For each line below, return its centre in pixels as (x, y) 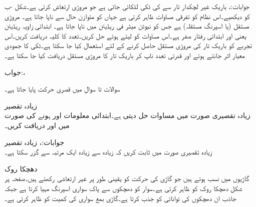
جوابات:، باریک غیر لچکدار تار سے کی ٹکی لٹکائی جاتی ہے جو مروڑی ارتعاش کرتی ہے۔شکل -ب (127, 6)
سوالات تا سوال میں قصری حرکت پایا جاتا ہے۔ (62, 89)
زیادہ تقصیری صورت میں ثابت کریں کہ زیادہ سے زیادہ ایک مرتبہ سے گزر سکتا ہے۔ (108, 152)
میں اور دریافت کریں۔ (37, 125)
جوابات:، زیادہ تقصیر (35, 142)
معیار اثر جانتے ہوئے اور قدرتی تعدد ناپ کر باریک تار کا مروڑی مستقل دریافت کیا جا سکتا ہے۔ (125, 55)
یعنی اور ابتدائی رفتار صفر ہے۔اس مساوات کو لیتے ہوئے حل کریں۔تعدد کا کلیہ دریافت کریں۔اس (125, 35)
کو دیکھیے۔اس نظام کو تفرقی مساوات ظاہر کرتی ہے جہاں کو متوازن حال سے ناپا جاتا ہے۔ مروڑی (127, 16)
